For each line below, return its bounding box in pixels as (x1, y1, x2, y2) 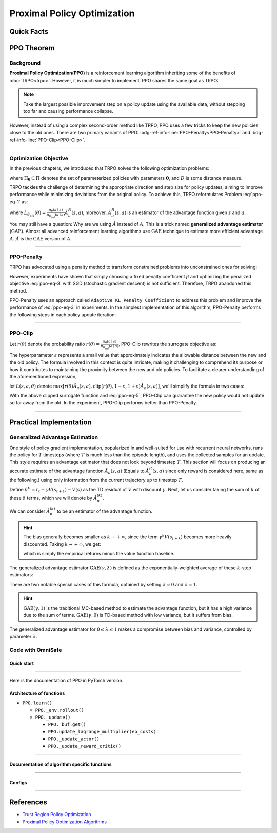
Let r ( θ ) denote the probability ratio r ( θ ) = (9, 341, 100, 347)
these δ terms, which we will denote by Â (9, 495, 97, 501)
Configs (9, 779, 27, 785)
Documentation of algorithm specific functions (9, 761, 112, 767)
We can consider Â (9, 508, 50, 514)
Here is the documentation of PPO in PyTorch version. (9, 677, 124, 683)
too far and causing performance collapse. (23, 108, 114, 114)
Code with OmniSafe (9, 646, 62, 653)
